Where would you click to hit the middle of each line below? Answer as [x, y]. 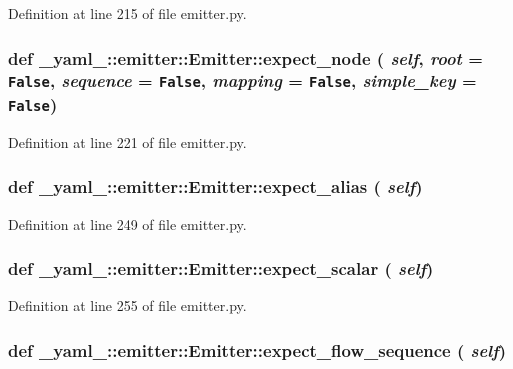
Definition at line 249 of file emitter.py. [127, 223]
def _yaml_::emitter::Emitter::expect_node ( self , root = [245, 57]
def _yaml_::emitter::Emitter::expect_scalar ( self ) [221, 268]
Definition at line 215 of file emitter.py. [127, 13]
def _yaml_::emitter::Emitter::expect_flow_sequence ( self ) [257, 349]
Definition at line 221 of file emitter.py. [127, 141]
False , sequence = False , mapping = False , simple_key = [242, 80]
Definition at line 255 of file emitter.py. [127, 305]
